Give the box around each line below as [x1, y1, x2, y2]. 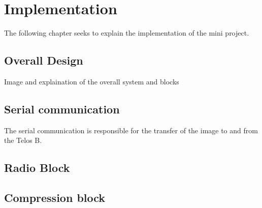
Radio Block [4, 160, 70, 175]
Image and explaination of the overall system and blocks [4, 76, 179, 86]
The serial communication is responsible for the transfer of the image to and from [4, 125, 258, 135]
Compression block [4, 190, 106, 205]
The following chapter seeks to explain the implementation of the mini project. [4, 27, 249, 38]
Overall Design [4, 52, 83, 68]
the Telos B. [4, 135, 42, 145]
